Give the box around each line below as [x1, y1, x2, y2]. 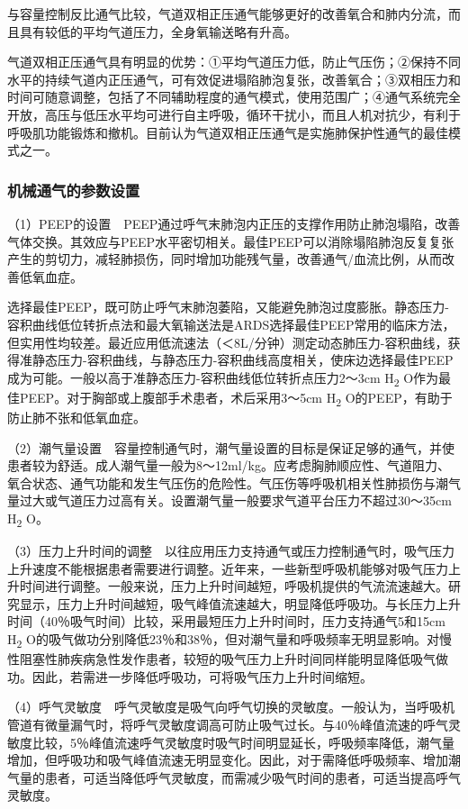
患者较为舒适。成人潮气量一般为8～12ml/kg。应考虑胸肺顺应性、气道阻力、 [7, 456, 450, 475]
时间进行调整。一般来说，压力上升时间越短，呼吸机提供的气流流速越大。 [19, 577, 448, 595]
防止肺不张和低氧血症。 [7, 407, 146, 426]
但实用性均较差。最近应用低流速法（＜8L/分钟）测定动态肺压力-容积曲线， [7, 332, 448, 351]
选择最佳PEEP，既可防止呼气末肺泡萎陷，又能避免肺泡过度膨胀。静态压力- [7, 297, 449, 316]
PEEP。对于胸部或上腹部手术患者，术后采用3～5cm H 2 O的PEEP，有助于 [19, 387, 453, 409]
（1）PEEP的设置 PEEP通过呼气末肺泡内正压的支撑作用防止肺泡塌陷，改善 [7, 214, 461, 232]
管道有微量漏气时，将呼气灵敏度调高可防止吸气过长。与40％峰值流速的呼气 [7, 714, 448, 733]
